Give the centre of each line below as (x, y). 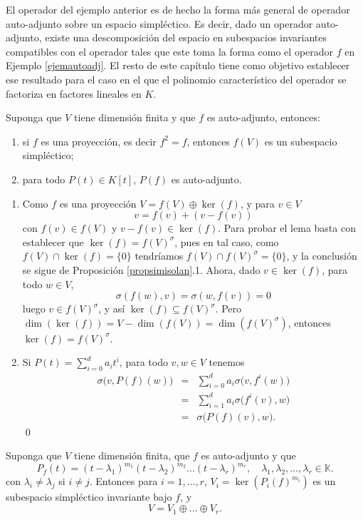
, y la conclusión (322, 256)
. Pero (228, 309)
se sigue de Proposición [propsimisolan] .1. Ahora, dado (141, 269)
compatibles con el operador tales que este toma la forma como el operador (170, 51)
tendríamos (159, 256)
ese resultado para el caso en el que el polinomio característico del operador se (176, 79)
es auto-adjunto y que (248, 455)
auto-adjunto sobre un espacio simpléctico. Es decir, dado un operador (159, 23)
